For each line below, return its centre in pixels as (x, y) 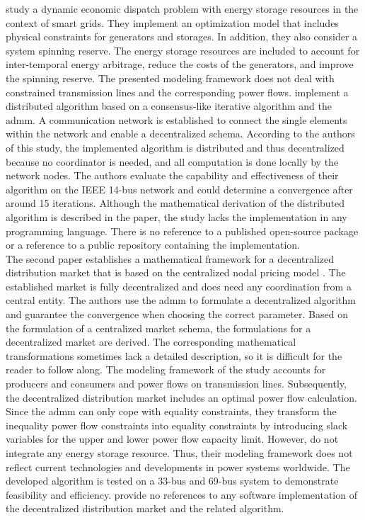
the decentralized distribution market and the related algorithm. (145, 508)
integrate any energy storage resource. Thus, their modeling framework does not (179, 453)
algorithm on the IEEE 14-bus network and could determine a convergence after (179, 189)
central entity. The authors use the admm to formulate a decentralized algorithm (181, 300)
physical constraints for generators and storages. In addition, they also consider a (182, 36)
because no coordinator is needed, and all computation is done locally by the (172, 161)
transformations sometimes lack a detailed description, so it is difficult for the (174, 355)
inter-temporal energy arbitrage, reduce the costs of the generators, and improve (180, 64)
